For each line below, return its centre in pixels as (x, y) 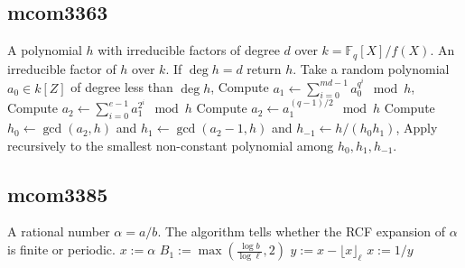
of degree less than (122, 87)
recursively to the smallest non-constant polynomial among (171, 145)
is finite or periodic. (61, 250)
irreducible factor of (62, 68)
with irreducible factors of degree (189, 50)
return (264, 68)
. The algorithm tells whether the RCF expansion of (302, 231)
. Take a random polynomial (371, 68)
